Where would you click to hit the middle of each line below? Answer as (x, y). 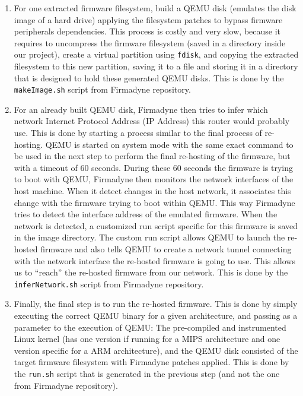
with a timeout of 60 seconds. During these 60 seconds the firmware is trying (153, 167)
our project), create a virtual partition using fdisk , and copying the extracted (156, 54)
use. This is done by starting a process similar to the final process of (138, 133)
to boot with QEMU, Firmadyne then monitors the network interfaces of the (154, 179)
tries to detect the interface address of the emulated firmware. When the (146, 214)
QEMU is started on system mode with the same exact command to (169, 144)
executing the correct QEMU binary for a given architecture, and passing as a (156, 316)
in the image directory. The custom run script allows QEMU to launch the (149, 237)
